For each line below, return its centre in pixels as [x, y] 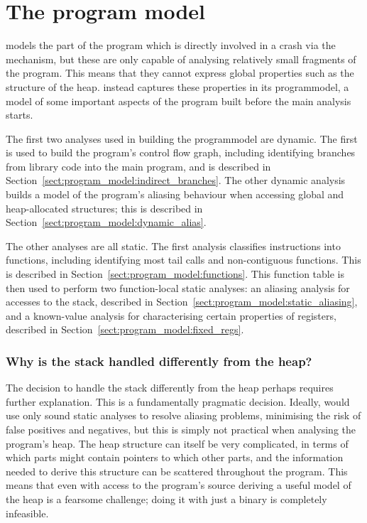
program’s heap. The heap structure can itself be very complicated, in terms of [177, 443]
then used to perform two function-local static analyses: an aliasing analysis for [178, 287]
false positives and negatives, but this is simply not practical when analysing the [181, 429]
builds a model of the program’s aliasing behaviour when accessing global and [175, 194]
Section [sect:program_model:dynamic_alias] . [106, 222]
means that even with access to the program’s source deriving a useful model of [179, 485]
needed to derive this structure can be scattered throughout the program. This [177, 471]
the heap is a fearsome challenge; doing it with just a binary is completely [166, 498]
